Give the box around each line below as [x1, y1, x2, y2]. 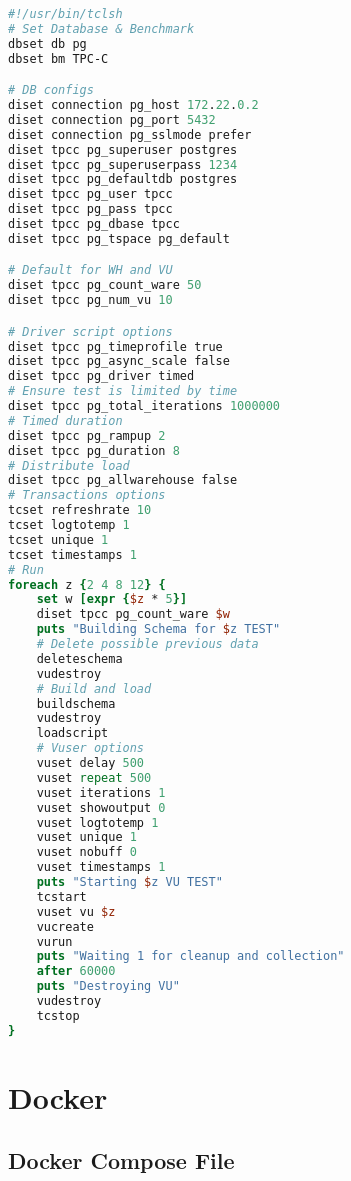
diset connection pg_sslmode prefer [8, 127, 252, 142]
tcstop [36, 1008, 80, 1023]
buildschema [36, 696, 116, 711]
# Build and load [36, 681, 152, 696]
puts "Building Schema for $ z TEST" [36, 622, 281, 637]
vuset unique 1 [36, 830, 137, 845]
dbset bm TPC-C [8, 51, 109, 66]
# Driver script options [8, 324, 173, 339]
